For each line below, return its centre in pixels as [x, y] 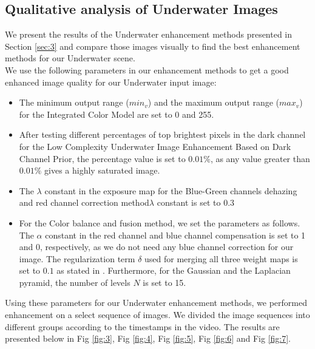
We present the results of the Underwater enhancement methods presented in [149, 34]
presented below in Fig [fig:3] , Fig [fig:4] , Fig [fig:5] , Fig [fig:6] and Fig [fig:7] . [148, 338]
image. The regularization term [77, 258]
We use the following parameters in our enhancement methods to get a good [147, 69]
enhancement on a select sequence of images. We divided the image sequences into [157, 315]
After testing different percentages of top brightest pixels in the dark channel [162, 134]
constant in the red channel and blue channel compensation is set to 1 [175, 235]
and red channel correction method [84, 202]
